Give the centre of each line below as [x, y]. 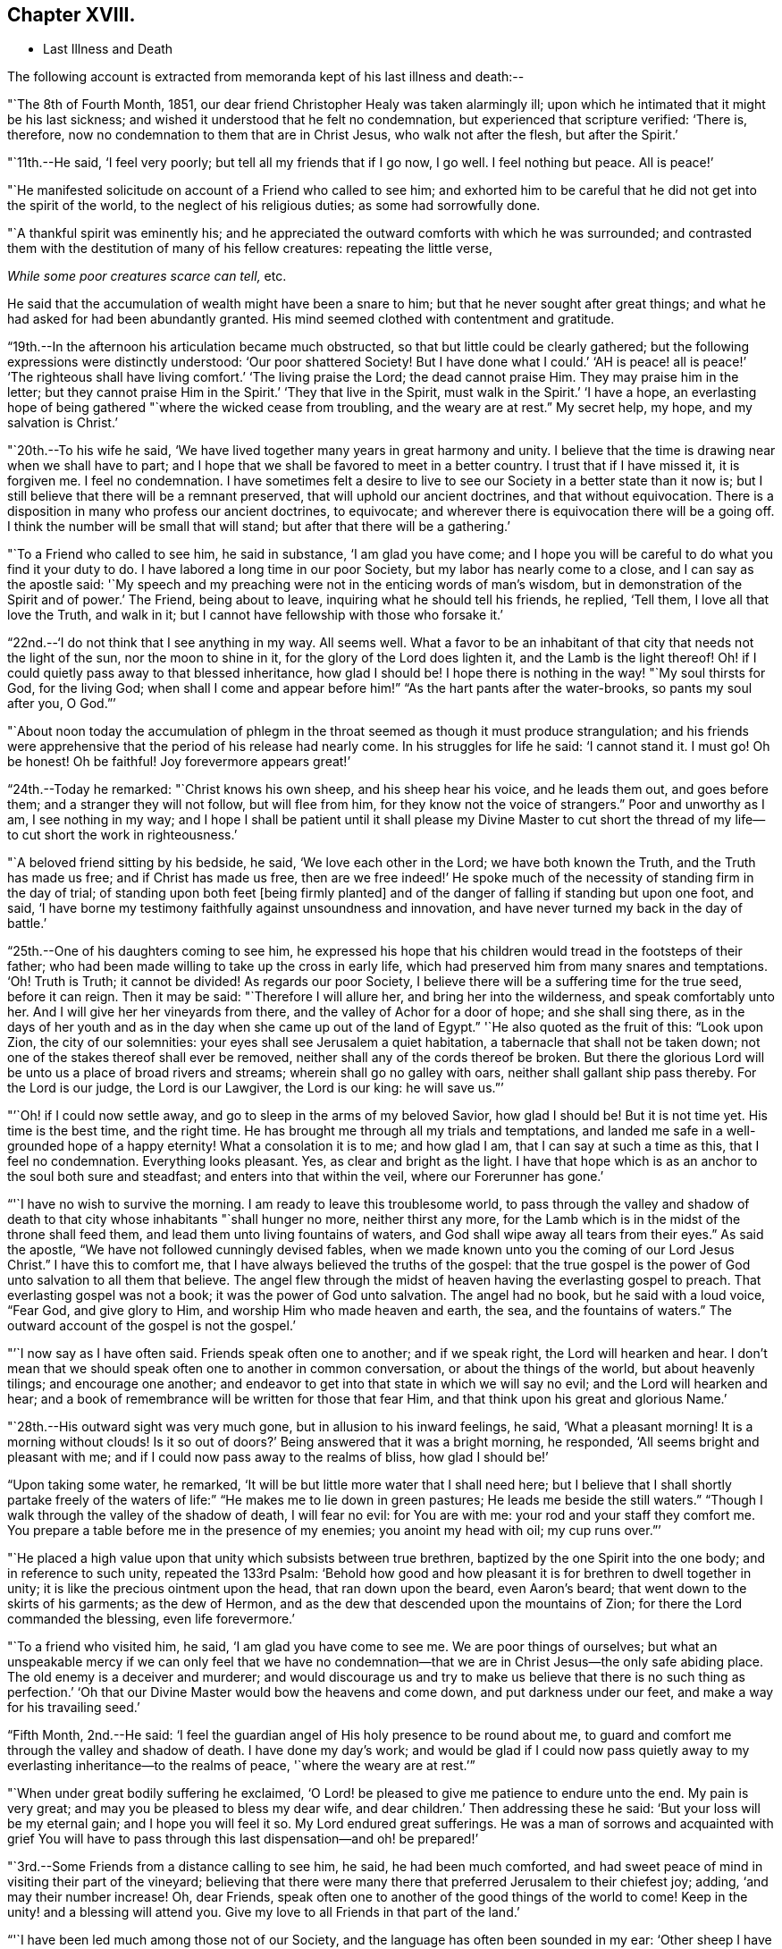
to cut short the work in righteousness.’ [122, 835]
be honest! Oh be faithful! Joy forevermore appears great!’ [179, 762]
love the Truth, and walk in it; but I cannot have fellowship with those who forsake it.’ [255, 615]
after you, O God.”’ [62, 704]
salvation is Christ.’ [63, 423]
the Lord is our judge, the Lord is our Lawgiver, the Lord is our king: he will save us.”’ [256, 1088]
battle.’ [27, 924]
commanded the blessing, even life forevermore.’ [151, 1619]
